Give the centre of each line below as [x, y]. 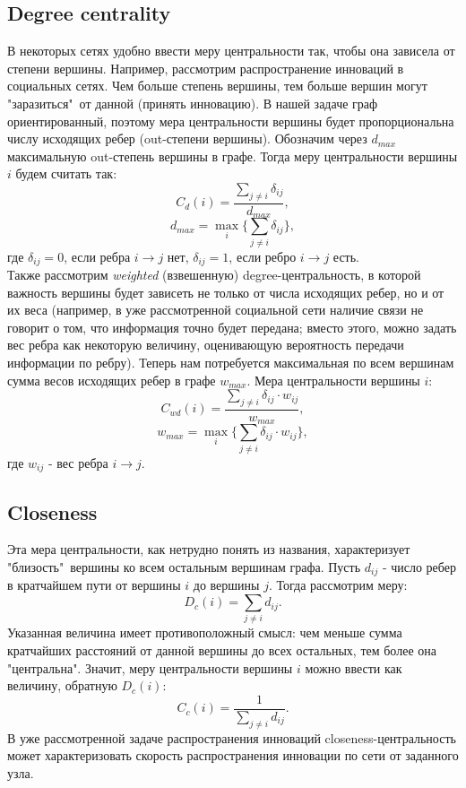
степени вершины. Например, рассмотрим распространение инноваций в [206, 68]
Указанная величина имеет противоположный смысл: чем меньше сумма [205, 632]
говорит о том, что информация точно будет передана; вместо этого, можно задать [232, 327]
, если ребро [263, 256]
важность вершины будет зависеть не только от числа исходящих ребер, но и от [226, 292]
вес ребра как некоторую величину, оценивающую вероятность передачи [206, 345]
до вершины [226, 585]
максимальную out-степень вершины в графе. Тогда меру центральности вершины [233, 156]
